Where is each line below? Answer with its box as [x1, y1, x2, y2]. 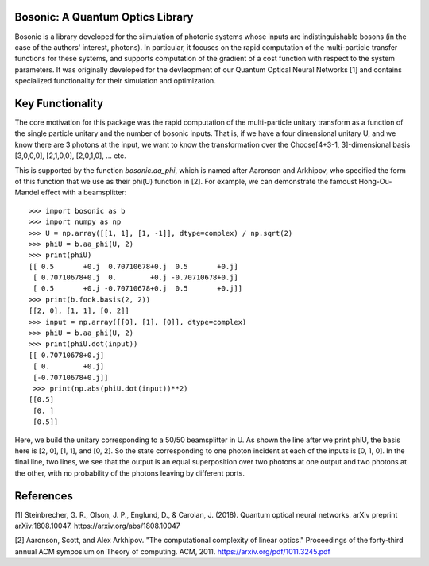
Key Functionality [14, 96, 103, 110]
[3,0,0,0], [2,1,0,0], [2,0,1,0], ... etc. [14, 151, 126, 160]
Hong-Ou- [358, 176, 392, 186]
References [14, 489, 73, 502]
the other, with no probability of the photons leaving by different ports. [14, 468, 245, 478]
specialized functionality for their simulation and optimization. [14, 76, 216, 86]
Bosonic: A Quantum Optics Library [14, 10, 194, 24]
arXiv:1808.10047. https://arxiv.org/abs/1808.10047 [14, 521, 180, 530]
